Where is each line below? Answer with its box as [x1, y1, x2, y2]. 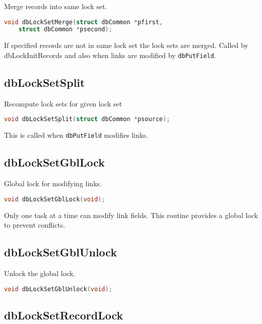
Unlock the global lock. [4, 267, 76, 278]
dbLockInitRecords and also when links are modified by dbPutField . [4, 49, 216, 60]
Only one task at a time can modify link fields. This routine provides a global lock [4, 209, 258, 220]
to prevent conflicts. [4, 220, 65, 230]
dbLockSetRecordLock [4, 307, 123, 322]
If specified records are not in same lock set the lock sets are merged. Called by [4, 40, 248, 50]
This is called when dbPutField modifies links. [4, 130, 148, 140]
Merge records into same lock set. [4, 1, 107, 11]
